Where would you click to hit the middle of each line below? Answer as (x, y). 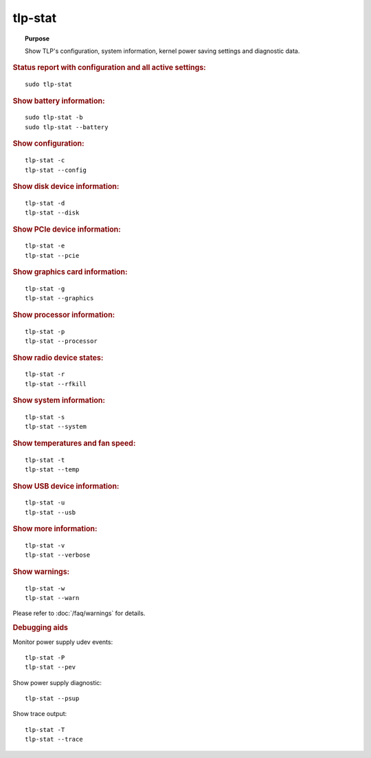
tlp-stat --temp (52, 470)
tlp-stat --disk (52, 213)
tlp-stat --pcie (52, 255)
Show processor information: (64, 315)
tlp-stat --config (56, 170)
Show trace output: (40, 714)
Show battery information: (59, 101)
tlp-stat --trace (54, 739)
